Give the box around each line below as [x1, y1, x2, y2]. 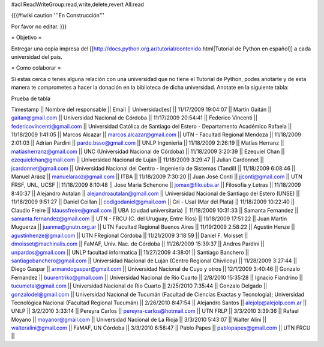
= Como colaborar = [11, 64, 61, 71]
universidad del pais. [11, 53, 63, 60]
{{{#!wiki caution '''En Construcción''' [11, 12, 104, 19]
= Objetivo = [11, 34, 42, 41]
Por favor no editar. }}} [11, 23, 67, 30]
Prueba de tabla [11, 95, 51, 102]
